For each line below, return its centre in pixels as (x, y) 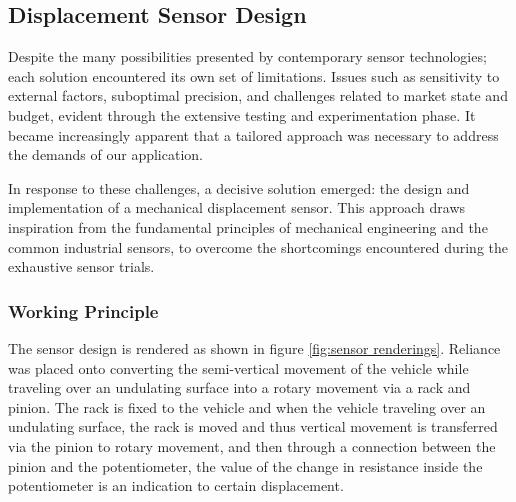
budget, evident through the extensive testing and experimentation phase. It (242, 114)
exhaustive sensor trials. (81, 266)
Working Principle (83, 310)
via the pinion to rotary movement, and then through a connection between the (252, 445)
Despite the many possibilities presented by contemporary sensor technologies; (247, 56)
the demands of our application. (105, 154)
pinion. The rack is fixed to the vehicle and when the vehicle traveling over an (247, 406)
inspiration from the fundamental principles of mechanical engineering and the (248, 226)
